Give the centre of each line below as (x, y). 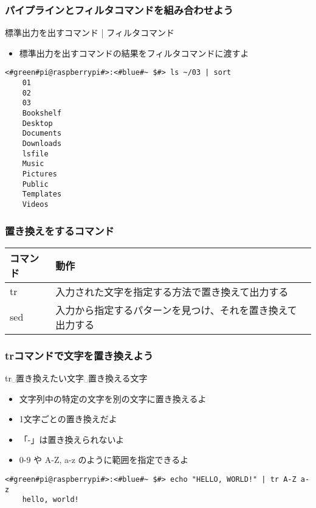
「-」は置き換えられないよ (72, 439)
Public (35, 184)
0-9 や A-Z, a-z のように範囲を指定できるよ (104, 460)
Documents (42, 134)
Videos (35, 204)
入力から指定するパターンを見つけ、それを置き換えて (176, 310)
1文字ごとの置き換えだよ (68, 419)
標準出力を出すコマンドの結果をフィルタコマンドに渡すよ (134, 53)
